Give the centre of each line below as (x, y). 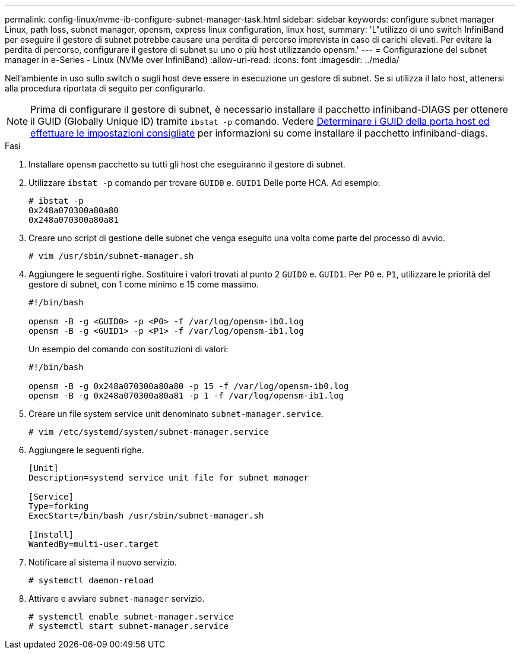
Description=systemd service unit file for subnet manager (169, 478)
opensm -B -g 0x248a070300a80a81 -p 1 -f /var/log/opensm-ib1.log (186, 396)
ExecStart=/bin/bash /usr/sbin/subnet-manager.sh (146, 516)
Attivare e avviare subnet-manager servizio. (117, 598)
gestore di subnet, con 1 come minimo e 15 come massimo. (144, 284)
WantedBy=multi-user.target (94, 544)
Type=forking (59, 506)
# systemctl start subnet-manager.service (129, 626)
